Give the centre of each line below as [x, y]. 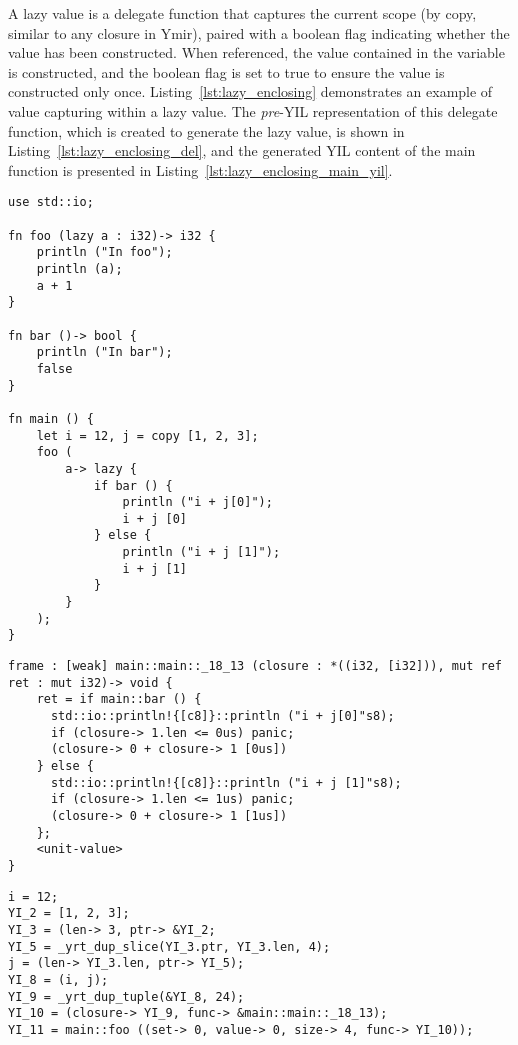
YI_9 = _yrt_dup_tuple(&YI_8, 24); [126, 996]
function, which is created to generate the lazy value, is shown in [206, 130]
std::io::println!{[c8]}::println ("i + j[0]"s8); [222, 716]
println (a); [79, 268]
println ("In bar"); [104, 352]
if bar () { [133, 485]
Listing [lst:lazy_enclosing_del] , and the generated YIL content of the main [242, 150]
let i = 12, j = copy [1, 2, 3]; [147, 435]
